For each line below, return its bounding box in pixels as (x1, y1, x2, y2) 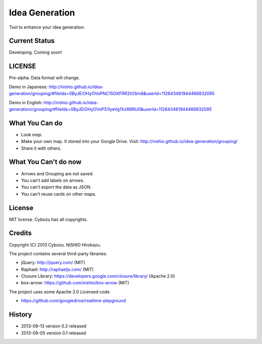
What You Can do (9, 119, 63, 127)
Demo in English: (9, 99, 43, 105)
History (9, 311, 33, 319)
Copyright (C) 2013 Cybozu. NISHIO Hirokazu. (9, 242, 101, 248)
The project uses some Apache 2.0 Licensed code (9, 289, 110, 295)
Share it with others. (21, 145, 62, 151)
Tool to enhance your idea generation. (9, 24, 85, 30)
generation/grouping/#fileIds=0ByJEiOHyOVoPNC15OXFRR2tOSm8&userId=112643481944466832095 (9, 91, 215, 96)
